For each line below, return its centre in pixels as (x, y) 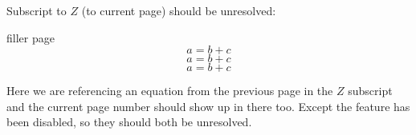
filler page (31, 37)
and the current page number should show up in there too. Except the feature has (208, 106)
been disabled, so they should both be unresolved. (129, 122)
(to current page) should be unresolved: (179, 10)
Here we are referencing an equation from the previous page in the (170, 91)
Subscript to (37, 10)
